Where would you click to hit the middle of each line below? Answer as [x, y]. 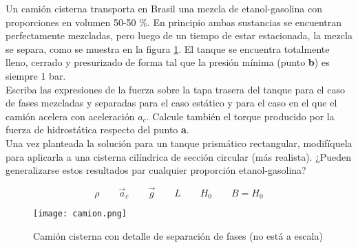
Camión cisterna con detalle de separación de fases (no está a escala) [178, 236]
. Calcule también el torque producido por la [240, 116]
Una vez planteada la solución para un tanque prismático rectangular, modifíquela [179, 143]
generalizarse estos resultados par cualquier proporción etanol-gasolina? [156, 170]
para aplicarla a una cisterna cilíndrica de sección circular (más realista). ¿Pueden [179, 156]
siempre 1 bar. [36, 75]
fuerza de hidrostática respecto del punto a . [97, 129]
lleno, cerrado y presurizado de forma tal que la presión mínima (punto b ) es [168, 62]
